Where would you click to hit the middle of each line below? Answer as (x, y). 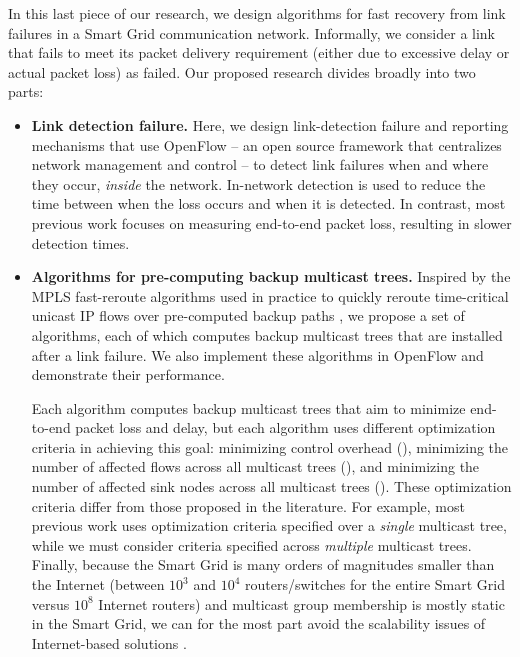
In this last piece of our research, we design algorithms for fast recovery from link (257, 13)
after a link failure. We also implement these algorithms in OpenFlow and (257, 354)
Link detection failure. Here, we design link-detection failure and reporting (270, 124)
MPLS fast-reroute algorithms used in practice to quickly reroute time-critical (270, 295)
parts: (26, 91)
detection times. (80, 242)
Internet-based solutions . (109, 642)
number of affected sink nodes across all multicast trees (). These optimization (271, 486)
